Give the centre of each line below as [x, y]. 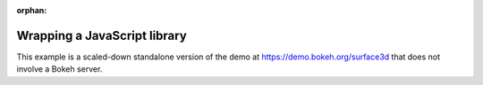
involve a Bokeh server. [59, 69]
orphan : [32, 10]
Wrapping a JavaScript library [102, 35]
